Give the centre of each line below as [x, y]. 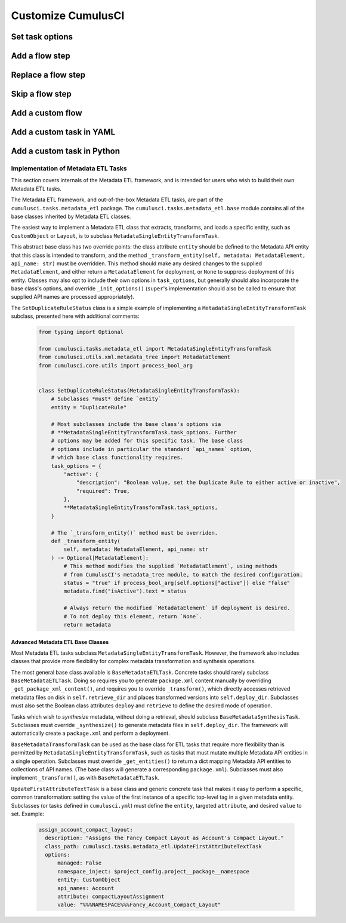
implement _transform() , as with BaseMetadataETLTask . [85, 778]
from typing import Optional [81, 332]
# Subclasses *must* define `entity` [106, 399]
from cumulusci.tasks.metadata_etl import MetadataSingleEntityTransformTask [155, 349]
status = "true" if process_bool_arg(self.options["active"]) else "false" [177, 583]
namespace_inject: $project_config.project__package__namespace [154, 871]
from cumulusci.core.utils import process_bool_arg [116, 365]
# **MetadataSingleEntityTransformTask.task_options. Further [144, 432]
